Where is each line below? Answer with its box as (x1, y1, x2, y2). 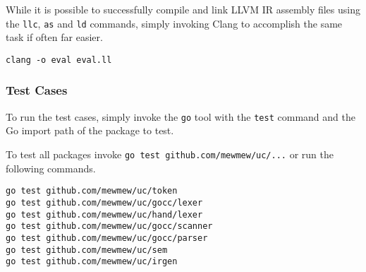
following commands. (6, 160, 96, 175)
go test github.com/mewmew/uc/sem (6, 244, 168, 255)
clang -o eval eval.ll (6, 54, 112, 65)
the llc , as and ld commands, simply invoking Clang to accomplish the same (6, 16, 343, 30)
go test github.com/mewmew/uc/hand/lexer (6, 209, 203, 220)
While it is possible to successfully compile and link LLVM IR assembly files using (6, 2, 360, 16)
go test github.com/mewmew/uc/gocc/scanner (6, 221, 213, 232)
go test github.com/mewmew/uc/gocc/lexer (6, 197, 203, 208)
